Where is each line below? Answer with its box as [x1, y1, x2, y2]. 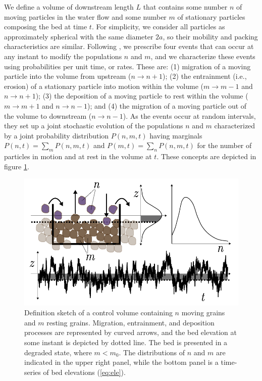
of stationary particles [177, 11, 245, 22]
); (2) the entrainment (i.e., [163, 71, 247, 81]
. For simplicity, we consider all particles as [91, 21, 225, 32]
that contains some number [143, 2, 228, 12]
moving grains [181, 307, 225, 318]
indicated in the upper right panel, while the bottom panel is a [24, 357, 219, 367]
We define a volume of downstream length [4, 2, 134, 12]
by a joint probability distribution [4, 130, 109, 140]
